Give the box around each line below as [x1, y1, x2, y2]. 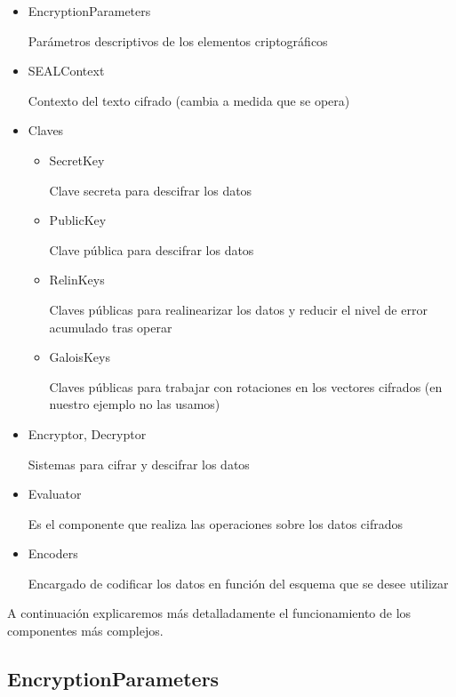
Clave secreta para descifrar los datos [49, 180, 252, 199]
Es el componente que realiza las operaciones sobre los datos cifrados [28, 514, 404, 533]
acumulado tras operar [49, 317, 172, 336]
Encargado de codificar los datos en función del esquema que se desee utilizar [28, 573, 449, 592]
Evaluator [28, 485, 82, 503]
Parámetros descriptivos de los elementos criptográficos [28, 31, 328, 50]
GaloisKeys [49, 348, 110, 366]
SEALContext [28, 61, 105, 80]
